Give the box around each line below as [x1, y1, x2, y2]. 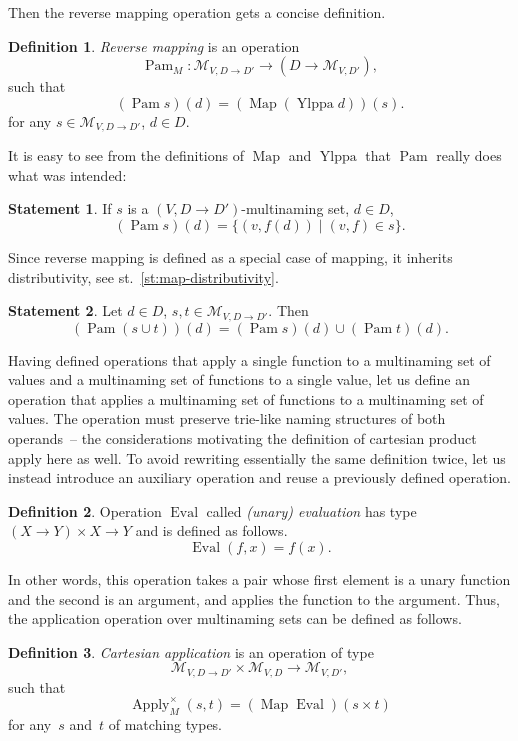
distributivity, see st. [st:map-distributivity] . [8, 266, 279, 287]
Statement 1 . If [8, 198, 112, 219]
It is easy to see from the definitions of [8, 145, 244, 166]
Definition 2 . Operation [8, 500, 162, 521]
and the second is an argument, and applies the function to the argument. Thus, [8, 588, 500, 609]
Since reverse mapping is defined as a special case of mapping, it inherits [8, 247, 453, 268]
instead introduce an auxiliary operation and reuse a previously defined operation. [8, 467, 511, 488]
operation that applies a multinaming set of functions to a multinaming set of [8, 388, 484, 409]
